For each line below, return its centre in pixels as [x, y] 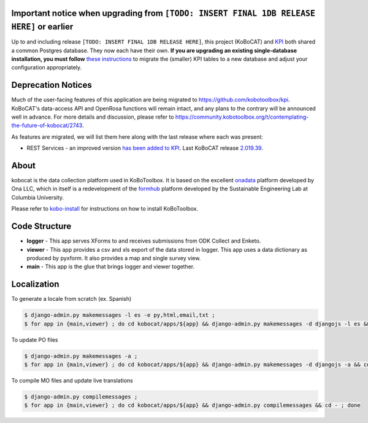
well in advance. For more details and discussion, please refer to [93, 117]
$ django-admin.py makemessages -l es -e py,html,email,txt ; [120, 315]
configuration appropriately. [47, 68]
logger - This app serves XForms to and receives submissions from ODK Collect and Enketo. [144, 241]
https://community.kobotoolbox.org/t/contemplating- [242, 117]
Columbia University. [38, 197]
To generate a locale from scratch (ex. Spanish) [71, 299]
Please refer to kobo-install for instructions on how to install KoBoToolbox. [105, 209]
